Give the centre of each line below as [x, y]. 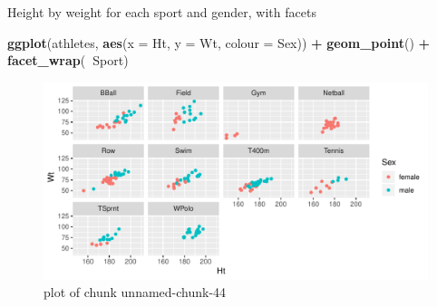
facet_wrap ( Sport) [68, 60]
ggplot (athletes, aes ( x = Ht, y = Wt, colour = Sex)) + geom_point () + [219, 42]
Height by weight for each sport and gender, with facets [162, 12]
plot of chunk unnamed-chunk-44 [135, 292]
